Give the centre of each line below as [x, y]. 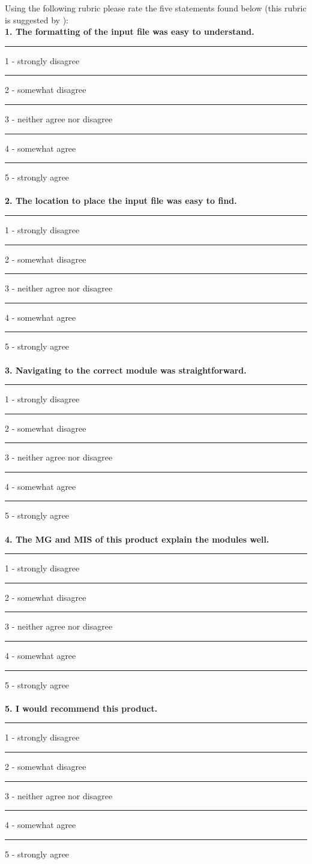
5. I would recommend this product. [81, 708]
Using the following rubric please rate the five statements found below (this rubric [156, 8]
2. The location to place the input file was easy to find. [121, 201]
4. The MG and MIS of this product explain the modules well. [137, 539]
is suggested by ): [37, 19]
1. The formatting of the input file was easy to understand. [130, 31]
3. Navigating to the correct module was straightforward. [126, 370]
